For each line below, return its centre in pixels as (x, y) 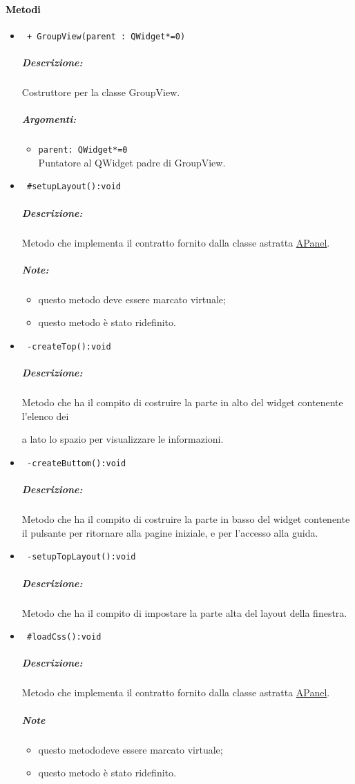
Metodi (23, 9)
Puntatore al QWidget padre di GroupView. (132, 162)
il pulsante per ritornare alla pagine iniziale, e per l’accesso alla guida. (170, 532)
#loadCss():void (64, 637)
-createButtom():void (76, 463)
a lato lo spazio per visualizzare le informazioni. (123, 439)
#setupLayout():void (74, 187)
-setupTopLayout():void (81, 557)
